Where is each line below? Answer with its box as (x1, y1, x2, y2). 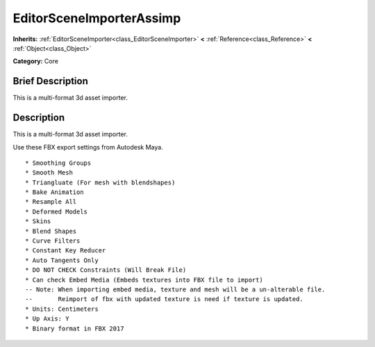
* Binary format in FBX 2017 (25, 324, 124, 332)
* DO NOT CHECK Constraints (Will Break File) (25, 266, 187, 274)
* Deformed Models (25, 207, 88, 216)
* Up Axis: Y (25, 315, 69, 323)
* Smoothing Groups (25, 159, 92, 167)
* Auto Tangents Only (25, 256, 99, 264)
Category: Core (12, 57, 59, 65)
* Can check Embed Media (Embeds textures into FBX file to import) (25, 275, 263, 284)
